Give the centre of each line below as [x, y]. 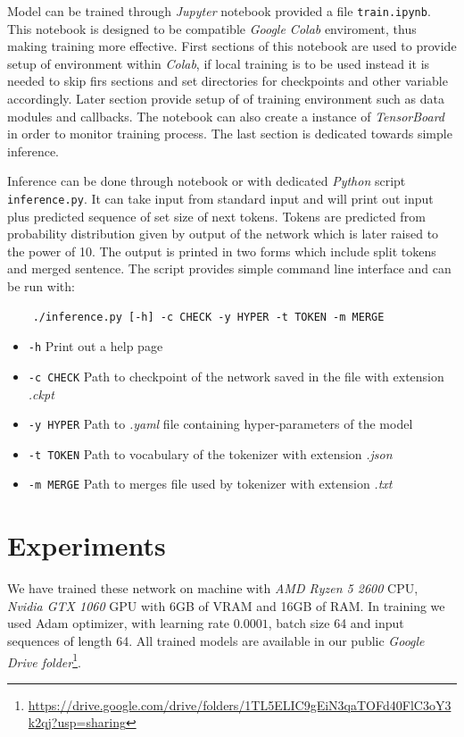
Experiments [87, 545]
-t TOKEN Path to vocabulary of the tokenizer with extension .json [210, 453]
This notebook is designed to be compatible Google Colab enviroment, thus [212, 28]
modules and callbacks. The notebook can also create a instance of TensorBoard [226, 116]
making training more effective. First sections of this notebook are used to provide [232, 46]
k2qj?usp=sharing [77, 722]
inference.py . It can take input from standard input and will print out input [220, 198]
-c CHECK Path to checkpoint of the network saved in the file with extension [236, 376]
